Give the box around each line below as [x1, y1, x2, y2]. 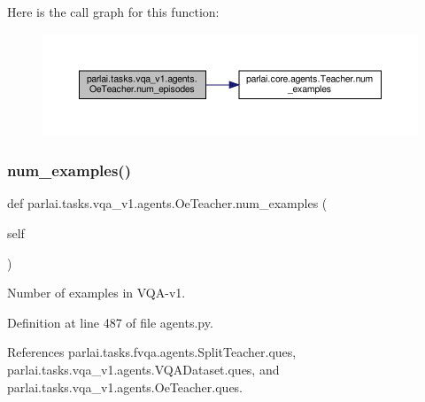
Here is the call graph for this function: [7, 3, 220, 20]
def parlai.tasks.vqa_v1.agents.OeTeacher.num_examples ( [7, 194, 328, 213]
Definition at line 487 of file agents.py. [7, 313, 213, 331]
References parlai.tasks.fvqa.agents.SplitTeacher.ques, [7, 343, 297, 361]
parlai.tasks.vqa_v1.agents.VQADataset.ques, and [7, 359, 280, 378]
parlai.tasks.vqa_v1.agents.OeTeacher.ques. [7, 377, 243, 396]
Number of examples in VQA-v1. [7, 283, 186, 302]
